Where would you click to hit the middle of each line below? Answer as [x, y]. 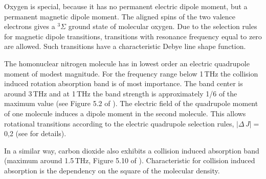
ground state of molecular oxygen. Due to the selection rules [163, 26]
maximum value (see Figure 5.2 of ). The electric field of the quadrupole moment [131, 103]
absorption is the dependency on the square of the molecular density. [112, 170]
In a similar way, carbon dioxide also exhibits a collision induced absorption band [132, 150]
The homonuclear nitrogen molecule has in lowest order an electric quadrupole [127, 63]
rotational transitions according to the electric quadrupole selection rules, [119, 123]
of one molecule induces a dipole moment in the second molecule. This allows [125, 113]
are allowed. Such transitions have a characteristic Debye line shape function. [125, 46]
